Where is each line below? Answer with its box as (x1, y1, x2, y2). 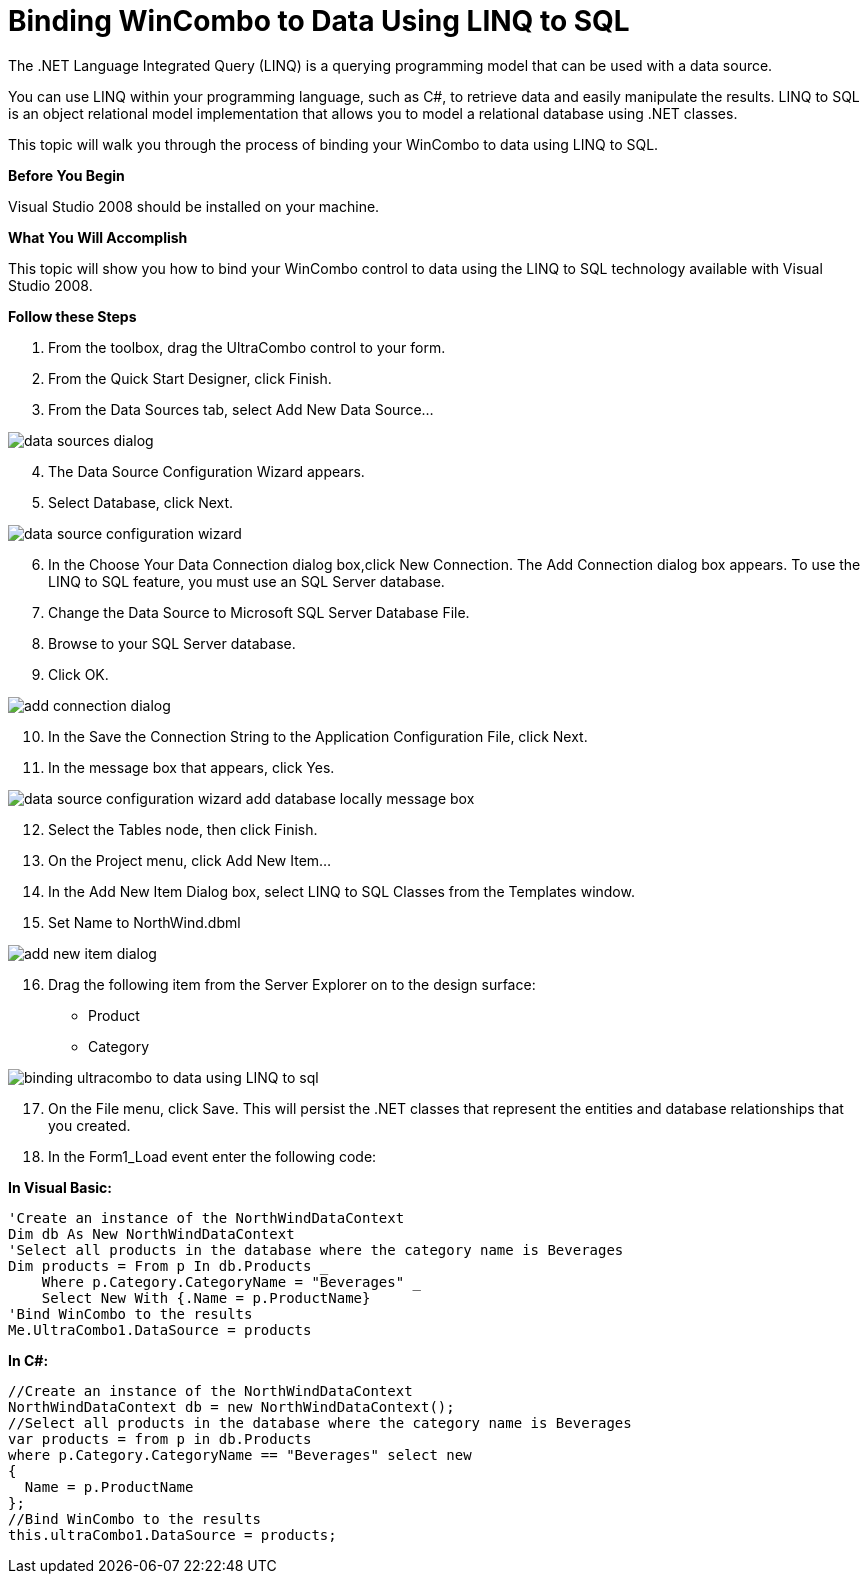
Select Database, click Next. (48, 493, 234, 511)
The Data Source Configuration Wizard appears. (48, 462, 365, 480)
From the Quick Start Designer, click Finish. (48, 369, 332, 387)
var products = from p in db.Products (8, 1430, 312, 1447)
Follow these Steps (8, 307, 137, 325)
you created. (48, 1116, 131, 1134)
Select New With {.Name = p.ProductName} (41, 1289, 371, 1306)
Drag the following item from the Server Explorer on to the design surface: (48, 975, 536, 993)
